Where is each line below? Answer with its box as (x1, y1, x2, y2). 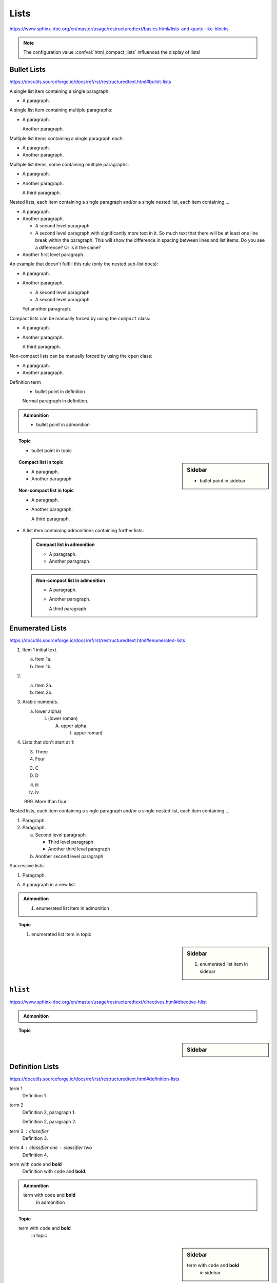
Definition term (9, 379, 41, 385)
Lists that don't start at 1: (22, 739, 74, 745)
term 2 (9, 1102, 24, 1108)
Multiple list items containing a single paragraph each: (9, 135, 124, 141)
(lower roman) (48, 715, 78, 722)
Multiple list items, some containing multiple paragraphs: (9, 161, 129, 167)
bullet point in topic (31, 447, 72, 454)
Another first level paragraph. (22, 251, 85, 258)
